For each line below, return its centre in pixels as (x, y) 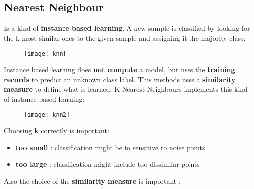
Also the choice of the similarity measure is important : (92, 180)
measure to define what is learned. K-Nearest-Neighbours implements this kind (126, 89)
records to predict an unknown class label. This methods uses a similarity (120, 79)
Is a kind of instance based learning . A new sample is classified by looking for (127, 28)
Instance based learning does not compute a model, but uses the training (120, 70)
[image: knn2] (47, 115)
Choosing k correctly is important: (57, 131)
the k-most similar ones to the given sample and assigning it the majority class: (125, 37)
